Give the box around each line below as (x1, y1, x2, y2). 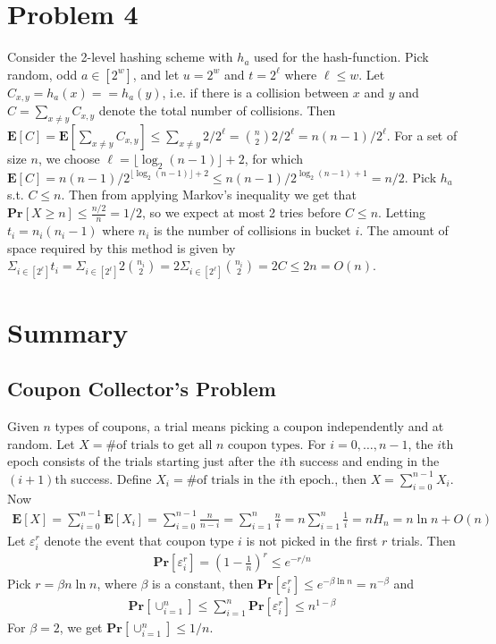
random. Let (7, 434, 75, 453)
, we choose (38, 148, 100, 167)
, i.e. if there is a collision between (162, 82, 349, 101)
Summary (7, 313, 129, 350)
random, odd (7, 64, 78, 83)
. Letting (378, 203, 426, 222)
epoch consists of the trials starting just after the (7, 452, 276, 470)
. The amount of (359, 221, 449, 240)
